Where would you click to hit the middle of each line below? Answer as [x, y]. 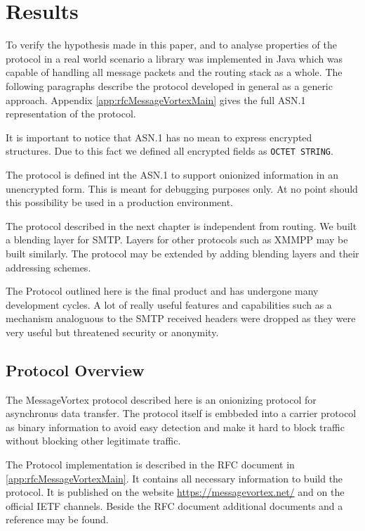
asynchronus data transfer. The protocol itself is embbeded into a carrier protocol [181, 413]
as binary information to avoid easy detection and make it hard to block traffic [175, 427]
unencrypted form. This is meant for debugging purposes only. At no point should [182, 188]
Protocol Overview [75, 370]
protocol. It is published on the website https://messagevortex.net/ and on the [175, 492]
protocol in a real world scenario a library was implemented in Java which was [174, 58]
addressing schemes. [48, 267]
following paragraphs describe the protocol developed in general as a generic [169, 85]
